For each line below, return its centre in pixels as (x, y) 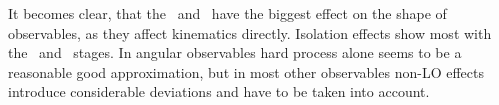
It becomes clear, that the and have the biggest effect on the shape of (227, 13)
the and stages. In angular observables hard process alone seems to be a (235, 52)
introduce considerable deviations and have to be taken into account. (219, 91)
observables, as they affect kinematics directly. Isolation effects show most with (250, 32)
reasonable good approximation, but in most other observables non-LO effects (246, 71)
